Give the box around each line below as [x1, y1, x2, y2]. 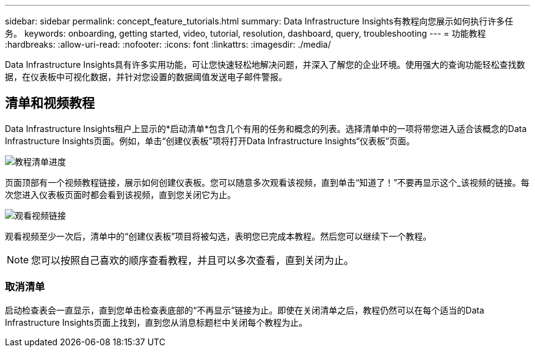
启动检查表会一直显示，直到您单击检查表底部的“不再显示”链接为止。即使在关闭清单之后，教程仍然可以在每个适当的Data [5, 304, 484, 315]
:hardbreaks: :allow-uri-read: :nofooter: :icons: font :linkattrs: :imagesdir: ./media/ [5, 39, 331, 50]
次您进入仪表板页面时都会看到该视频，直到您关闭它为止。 [5, 189, 236, 200]
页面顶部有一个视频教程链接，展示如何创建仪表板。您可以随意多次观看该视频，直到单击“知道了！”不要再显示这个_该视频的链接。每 [5, 177, 530, 188]
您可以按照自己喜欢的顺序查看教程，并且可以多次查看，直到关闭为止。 [31, 254, 354, 266]
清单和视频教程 [5, 95, 95, 111]
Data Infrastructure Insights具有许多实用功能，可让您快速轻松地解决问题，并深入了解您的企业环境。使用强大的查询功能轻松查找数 [5, 59, 525, 70]
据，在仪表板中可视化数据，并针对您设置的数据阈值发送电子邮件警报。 [5, 71, 287, 82]
